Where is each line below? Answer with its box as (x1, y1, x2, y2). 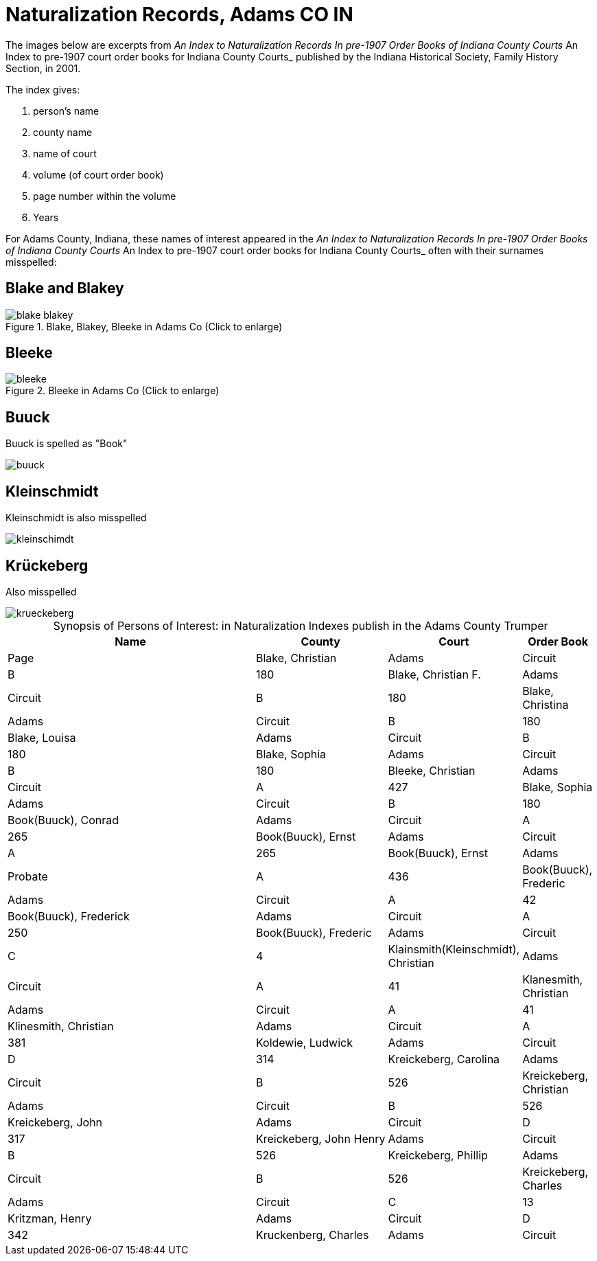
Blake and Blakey (5, 280, 124, 297)
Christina (522, 697, 569, 712)
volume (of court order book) (33, 168, 164, 181)
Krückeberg (5, 556, 89, 574)
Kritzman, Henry (8, 1211, 92, 1225)
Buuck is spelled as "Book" (5, 438, 128, 450)
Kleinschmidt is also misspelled (5, 512, 147, 524)
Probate (8, 869, 48, 883)
